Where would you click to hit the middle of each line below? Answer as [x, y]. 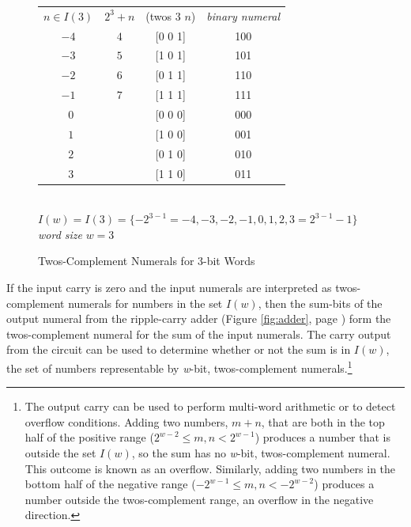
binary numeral [243, 15]
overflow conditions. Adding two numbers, [126, 421]
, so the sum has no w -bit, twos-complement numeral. [261, 452]
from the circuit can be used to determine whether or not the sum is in [179, 349]
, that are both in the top [323, 421]
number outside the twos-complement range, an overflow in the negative [199, 499]
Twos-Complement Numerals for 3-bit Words [147, 261]
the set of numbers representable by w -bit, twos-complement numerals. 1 [179, 366]
